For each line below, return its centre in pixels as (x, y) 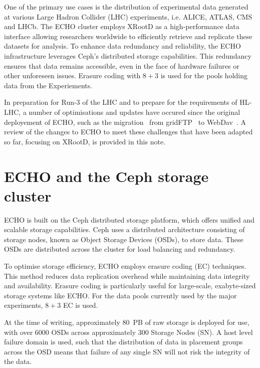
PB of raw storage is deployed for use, (191, 322)
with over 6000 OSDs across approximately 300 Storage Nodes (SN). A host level (128, 332)
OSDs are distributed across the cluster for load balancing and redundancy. (120, 249)
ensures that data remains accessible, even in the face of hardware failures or (122, 65)
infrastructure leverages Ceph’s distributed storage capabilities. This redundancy (128, 55)
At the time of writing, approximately (62, 322)
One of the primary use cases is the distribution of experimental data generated (126, 7)
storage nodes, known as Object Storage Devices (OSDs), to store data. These (124, 239)
